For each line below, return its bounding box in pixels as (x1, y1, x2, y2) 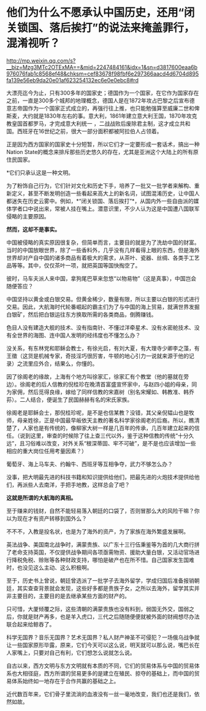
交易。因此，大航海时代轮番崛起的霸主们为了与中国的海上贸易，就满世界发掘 (6, 303, 200, 310)
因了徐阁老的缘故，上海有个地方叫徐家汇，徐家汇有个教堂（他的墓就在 (6, 372, 184, 380)
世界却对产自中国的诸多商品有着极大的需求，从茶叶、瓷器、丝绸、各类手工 (6, 254, 194, 261)
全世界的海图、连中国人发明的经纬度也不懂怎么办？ (11, 331, 141, 339)
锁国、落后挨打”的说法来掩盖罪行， (17, 21, 195, 35)
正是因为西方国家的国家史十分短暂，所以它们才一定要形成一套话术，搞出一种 (6, 140, 200, 148)
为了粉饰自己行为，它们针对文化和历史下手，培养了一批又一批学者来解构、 (6, 182, 194, 189)
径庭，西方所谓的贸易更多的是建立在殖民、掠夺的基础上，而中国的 (27, 669, 194, 677)
